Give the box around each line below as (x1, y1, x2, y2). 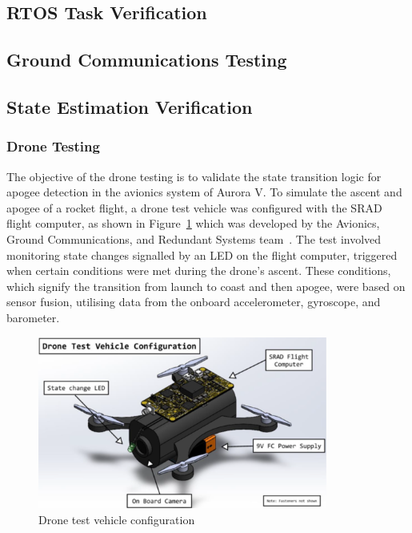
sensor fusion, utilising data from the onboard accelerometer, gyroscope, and (6, 293, 381, 310)
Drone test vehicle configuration (38, 511, 195, 527)
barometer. (6, 309, 60, 325)
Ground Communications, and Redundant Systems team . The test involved (6, 230, 382, 247)
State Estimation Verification (6, 94, 253, 119)
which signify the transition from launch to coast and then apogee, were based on (6, 277, 406, 294)
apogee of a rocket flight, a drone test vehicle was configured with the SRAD (6, 199, 382, 216)
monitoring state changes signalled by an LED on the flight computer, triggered (6, 246, 398, 263)
